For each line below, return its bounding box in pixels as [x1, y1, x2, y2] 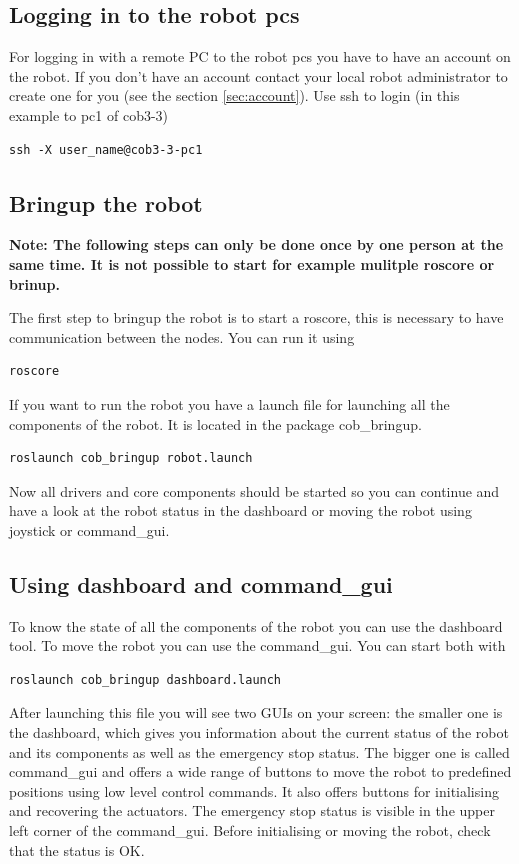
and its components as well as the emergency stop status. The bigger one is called [9, 741, 510, 762]
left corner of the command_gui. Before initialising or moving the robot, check [9, 820, 491, 841]
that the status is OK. [9, 839, 145, 860]
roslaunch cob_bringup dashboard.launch [9, 672, 282, 687]
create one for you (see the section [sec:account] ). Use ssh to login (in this [9, 85, 460, 106]
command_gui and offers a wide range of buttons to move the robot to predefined [9, 761, 512, 782]
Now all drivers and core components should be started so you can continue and [9, 480, 500, 501]
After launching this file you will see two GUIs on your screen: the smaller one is [9, 702, 503, 723]
